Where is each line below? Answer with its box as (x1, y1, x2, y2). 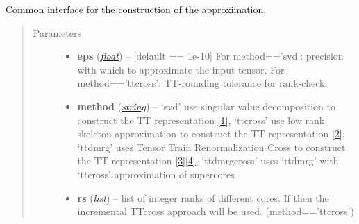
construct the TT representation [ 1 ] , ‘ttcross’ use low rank (77, 112, 325, 127)
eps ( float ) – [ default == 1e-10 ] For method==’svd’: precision (77, 49, 344, 63)
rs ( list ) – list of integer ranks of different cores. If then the (77, 190, 329, 205)
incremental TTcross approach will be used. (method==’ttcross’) (77, 204, 354, 218)
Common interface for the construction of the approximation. (6, 2, 267, 16)
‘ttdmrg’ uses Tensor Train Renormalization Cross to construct (77, 139, 346, 154)
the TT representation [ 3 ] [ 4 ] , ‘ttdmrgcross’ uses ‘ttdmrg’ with (77, 153, 339, 168)
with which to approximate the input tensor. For (77, 62, 285, 76)
